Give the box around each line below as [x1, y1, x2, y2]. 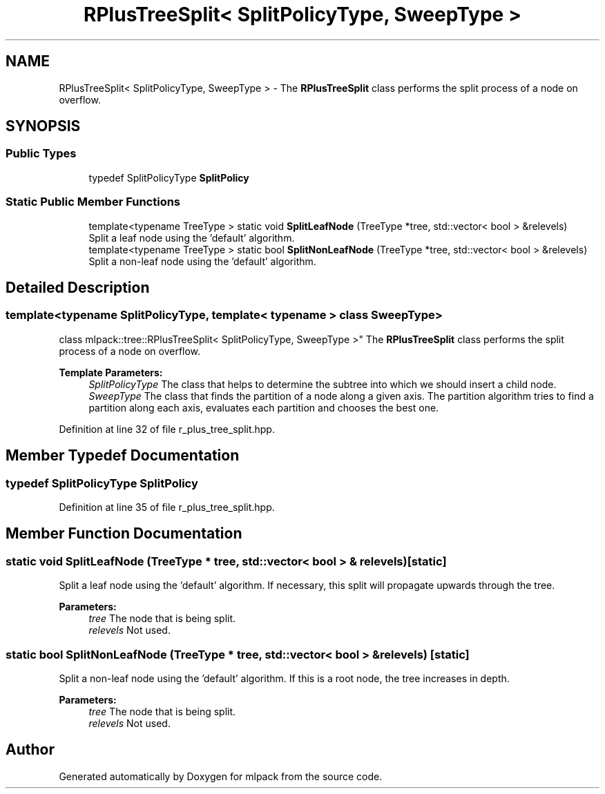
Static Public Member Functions [6, 195, 181, 209]
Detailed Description [6, 278, 150, 296]
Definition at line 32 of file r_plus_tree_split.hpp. [59, 423, 275, 435]
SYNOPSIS [6, 117, 81, 135]
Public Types [6, 146, 77, 161]
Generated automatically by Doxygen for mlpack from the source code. [59, 770, 383, 782]
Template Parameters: [59, 366, 163, 378]
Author [6, 741, 55, 759]
